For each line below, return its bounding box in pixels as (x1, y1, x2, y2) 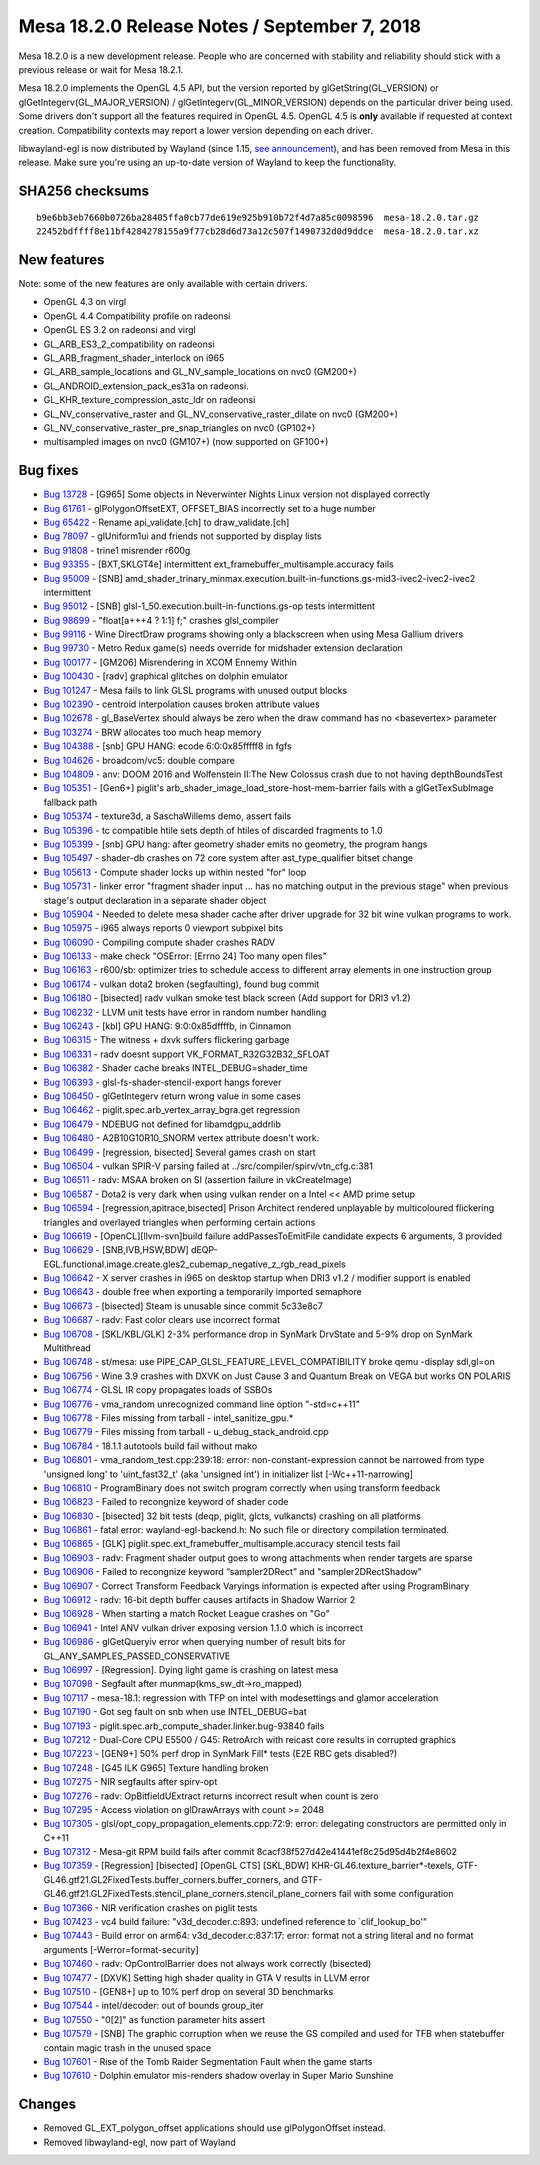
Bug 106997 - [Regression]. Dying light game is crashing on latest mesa (43, 1664, 339, 1675)
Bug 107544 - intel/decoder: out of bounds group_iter (43, 2000, 264, 2012)
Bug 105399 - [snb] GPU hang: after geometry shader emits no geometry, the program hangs (43, 838, 428, 850)
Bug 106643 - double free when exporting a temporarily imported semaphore (43, 1286, 362, 1298)
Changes (18, 2096, 77, 2113)
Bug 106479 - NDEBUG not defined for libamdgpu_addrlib (43, 1118, 282, 1130)
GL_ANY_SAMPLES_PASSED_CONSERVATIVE (43, 1650, 231, 1662)
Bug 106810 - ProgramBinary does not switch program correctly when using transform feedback (43, 1481, 441, 1494)
